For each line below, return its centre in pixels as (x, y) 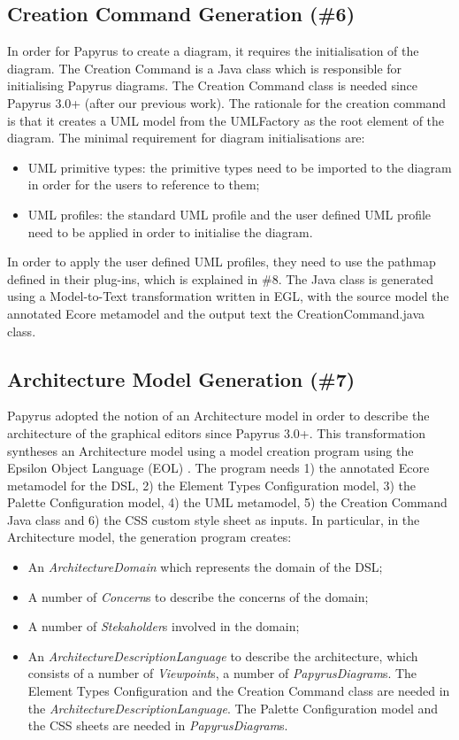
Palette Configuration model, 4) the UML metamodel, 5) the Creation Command (227, 502)
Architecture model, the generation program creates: (149, 537)
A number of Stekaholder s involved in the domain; (164, 626)
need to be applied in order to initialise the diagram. (170, 231)
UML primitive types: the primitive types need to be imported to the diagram (240, 167)
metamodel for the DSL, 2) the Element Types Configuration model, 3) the (211, 485)
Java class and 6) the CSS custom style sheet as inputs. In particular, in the (214, 519)
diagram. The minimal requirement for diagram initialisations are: (186, 138)
